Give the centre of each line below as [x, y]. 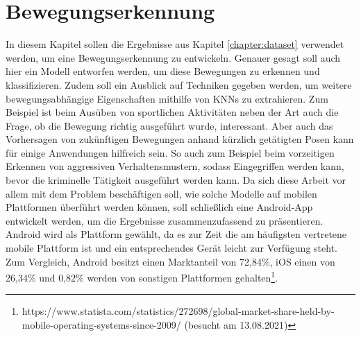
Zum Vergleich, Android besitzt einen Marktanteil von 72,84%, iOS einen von [170, 261]
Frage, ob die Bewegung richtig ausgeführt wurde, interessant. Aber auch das [169, 125]
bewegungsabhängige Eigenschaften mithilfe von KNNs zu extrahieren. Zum [167, 98]
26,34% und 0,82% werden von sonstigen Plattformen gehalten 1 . [142, 276]
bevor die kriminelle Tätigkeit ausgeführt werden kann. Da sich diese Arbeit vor [176, 180]
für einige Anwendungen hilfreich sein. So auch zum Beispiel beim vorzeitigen [170, 152]
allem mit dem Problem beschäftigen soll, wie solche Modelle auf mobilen [161, 193]
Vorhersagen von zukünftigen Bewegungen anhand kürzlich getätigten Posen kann [180, 139]
